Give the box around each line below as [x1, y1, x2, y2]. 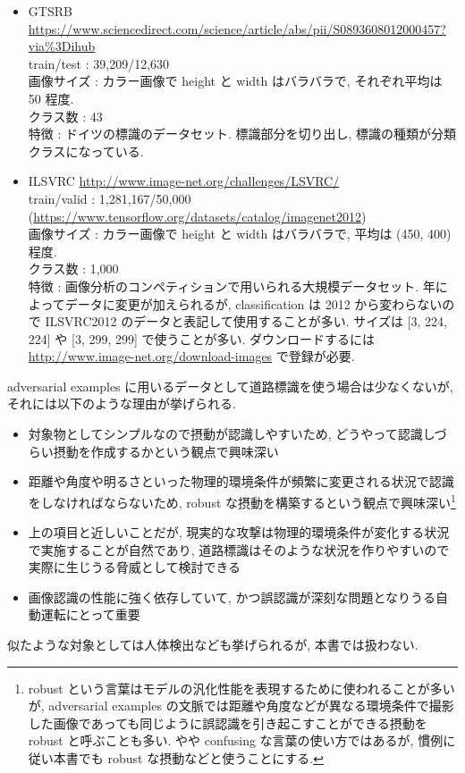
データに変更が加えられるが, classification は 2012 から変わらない [64, 294, 443, 313]
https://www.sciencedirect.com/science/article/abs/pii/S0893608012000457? [28, 19, 446, 38]
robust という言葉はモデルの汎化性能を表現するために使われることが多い [28, 678, 455, 697]
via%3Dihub [28, 37, 96, 55]
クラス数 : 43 [28, 106, 103, 125]
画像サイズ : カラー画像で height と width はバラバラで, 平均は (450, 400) [28, 224, 452, 243]
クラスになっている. [28, 141, 144, 160]
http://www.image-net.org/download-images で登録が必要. [28, 347, 355, 365]
